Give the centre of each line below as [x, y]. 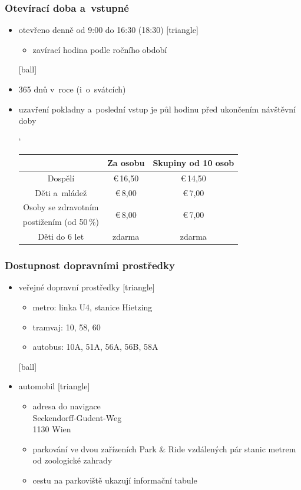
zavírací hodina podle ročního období [100, 49]
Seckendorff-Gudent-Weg [77, 417]
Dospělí [61, 178]
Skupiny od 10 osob [193, 162]
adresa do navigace [67, 405]
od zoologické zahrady [72, 460]
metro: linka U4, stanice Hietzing [92, 307]
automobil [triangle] [54, 386]
